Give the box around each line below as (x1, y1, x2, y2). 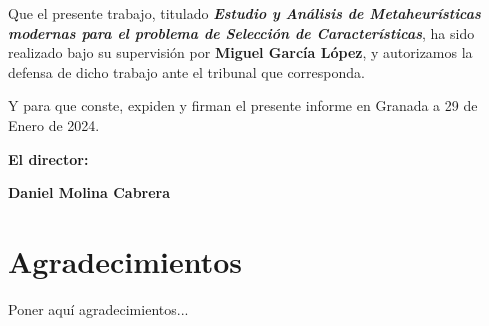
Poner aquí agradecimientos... (8, 298, 189, 319)
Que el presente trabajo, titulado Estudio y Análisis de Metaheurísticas (8, 3, 481, 23)
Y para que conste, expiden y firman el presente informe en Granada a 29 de (8, 95, 478, 116)
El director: (8, 148, 89, 169)
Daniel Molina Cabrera (8, 182, 171, 203)
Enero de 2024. (8, 114, 100, 135)
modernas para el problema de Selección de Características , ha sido (8, 22, 475, 43)
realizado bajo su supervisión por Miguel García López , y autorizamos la (8, 42, 473, 63)
